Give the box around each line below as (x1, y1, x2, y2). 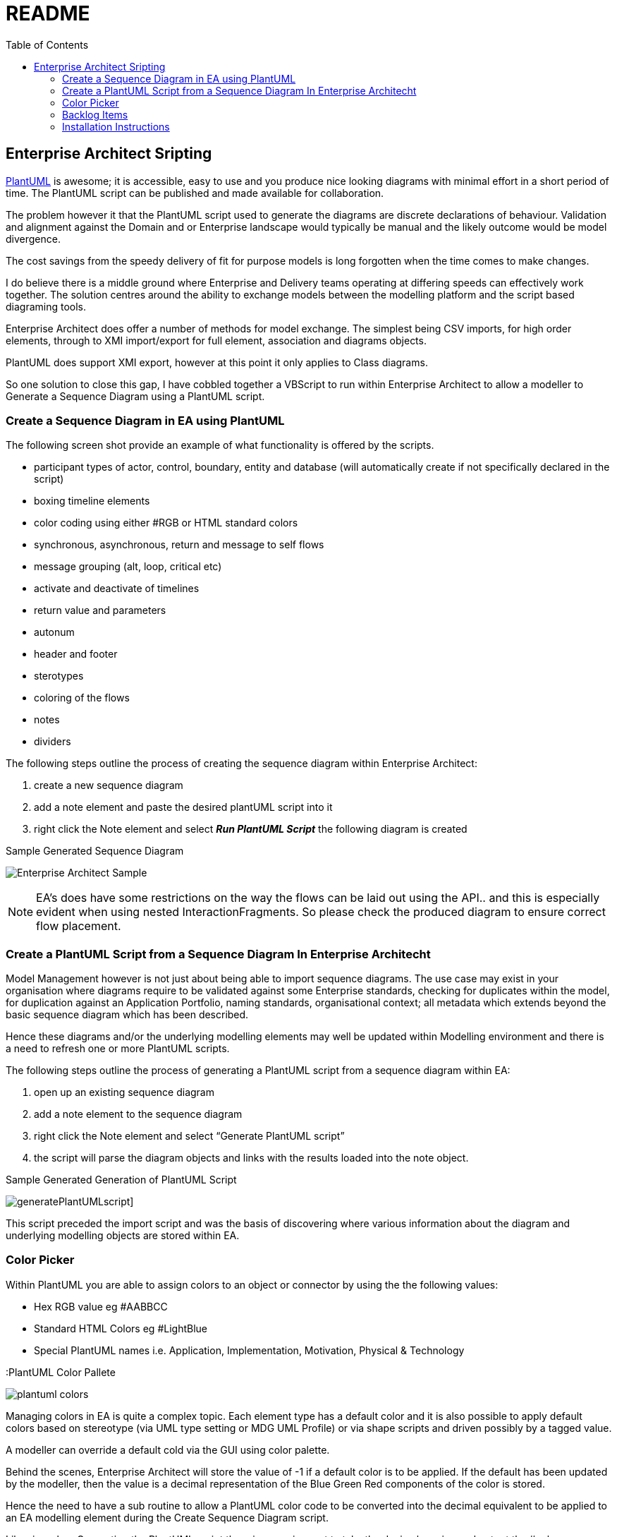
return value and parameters (34, 604, 166, 617)
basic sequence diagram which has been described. (6, 1008, 249, 1021)
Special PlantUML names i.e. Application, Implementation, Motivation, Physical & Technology (34, 1344, 465, 1356)
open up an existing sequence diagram (34, 1086, 214, 1099)
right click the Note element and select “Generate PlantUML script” (34, 1130, 345, 1143)
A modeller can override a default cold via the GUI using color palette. (6, 1443, 330, 1456)
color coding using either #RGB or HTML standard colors (34, 517, 298, 529)
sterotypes (34, 670, 84, 682)
